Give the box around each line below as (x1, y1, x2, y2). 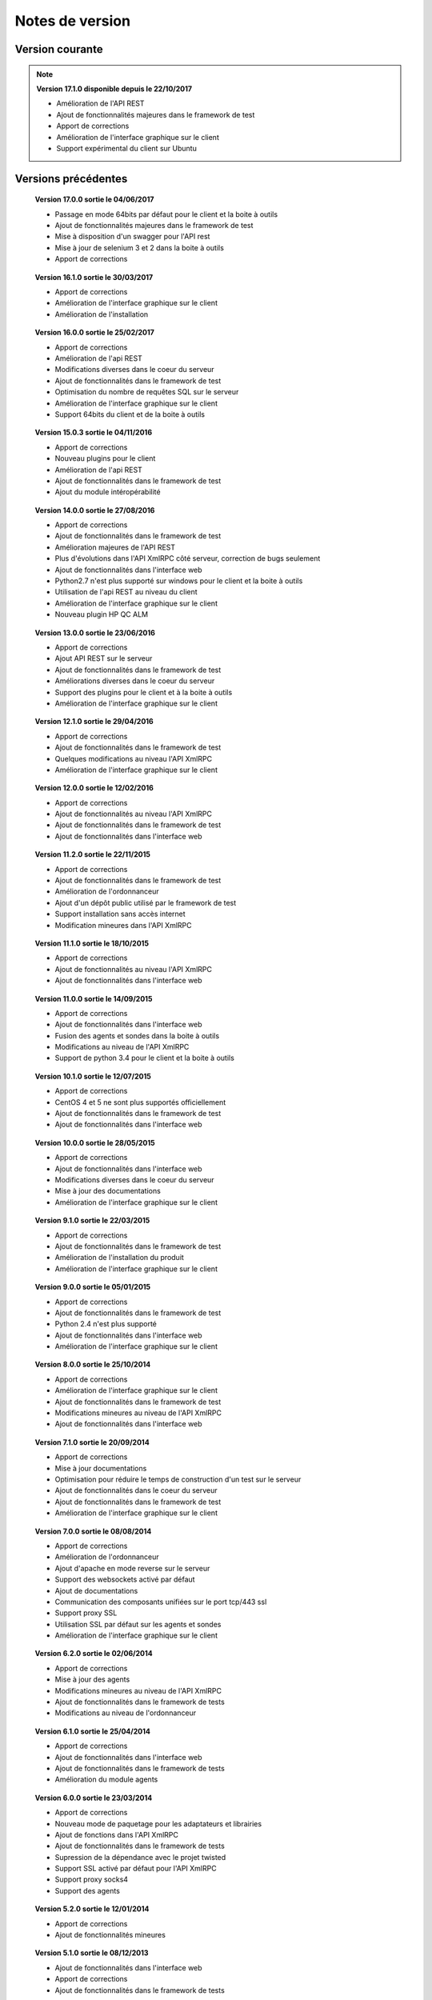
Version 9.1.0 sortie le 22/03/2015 (34, 1216, 150, 1226)
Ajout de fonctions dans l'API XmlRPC (54, 1830, 179, 1839)
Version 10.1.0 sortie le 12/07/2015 (34, 1071, 151, 1081)
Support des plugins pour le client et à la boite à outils (54, 687, 233, 697)
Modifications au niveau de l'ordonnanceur (54, 1708, 197, 1718)
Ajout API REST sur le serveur (54, 654, 153, 663)
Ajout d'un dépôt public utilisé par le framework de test (54, 898, 237, 907)
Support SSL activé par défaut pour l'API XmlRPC (54, 1864, 217, 1874)
